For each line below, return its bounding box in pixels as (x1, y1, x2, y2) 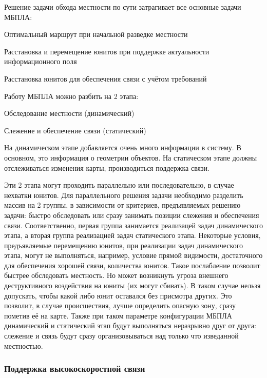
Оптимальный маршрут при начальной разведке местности (4, 29, 188, 39)
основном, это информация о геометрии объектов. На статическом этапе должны (4, 152, 257, 163)
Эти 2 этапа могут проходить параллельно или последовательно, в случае (4, 180, 234, 190)
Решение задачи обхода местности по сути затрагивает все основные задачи (4, 2, 241, 12)
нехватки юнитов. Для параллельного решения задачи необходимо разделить (4, 189, 243, 200)
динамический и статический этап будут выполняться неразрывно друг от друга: (4, 320, 256, 331)
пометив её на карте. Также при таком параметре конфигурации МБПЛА (4, 310, 232, 321)
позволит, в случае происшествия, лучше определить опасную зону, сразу (4, 300, 236, 311)
